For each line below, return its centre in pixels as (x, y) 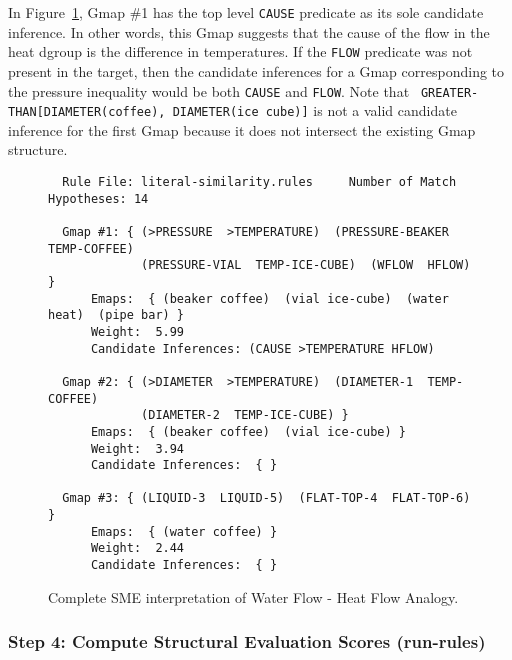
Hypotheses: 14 (98, 198)
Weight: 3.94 (137, 448)
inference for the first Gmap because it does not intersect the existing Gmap (242, 129)
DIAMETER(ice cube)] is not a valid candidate (314, 110)
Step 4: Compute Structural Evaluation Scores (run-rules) (247, 641)
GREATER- (449, 92)
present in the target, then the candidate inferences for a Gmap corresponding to (256, 70)
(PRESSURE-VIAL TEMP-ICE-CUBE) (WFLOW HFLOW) (306, 265)
